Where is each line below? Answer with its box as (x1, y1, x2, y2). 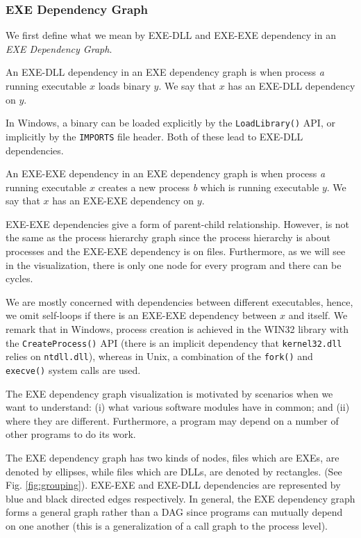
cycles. (6, 271, 33, 286)
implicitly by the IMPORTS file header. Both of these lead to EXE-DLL (6, 129, 303, 143)
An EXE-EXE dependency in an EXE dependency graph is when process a (6, 166, 326, 181)
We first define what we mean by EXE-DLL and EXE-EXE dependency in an (6, 28, 336, 42)
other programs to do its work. (6, 427, 136, 441)
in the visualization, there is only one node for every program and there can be (6, 257, 342, 272)
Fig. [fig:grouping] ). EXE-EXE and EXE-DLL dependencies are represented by (6, 478, 341, 492)
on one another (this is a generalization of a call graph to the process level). (6, 518, 328, 532)
